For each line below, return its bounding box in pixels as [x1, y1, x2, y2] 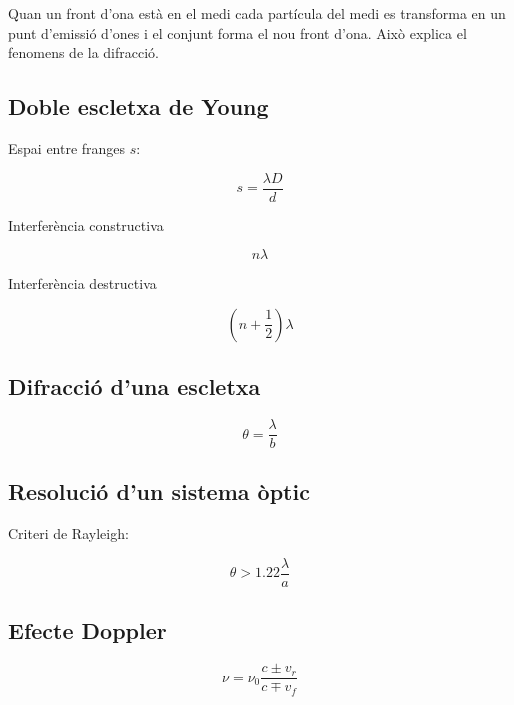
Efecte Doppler [8, 615, 167, 646]
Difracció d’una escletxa [8, 371, 261, 402]
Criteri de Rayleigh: [8, 523, 129, 544]
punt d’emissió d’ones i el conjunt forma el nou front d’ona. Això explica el [8, 22, 467, 43]
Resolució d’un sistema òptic [8, 476, 310, 507]
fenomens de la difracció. [8, 42, 160, 63]
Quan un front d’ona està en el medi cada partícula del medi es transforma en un [8, 3, 506, 23]
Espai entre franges [8, 137, 126, 158]
